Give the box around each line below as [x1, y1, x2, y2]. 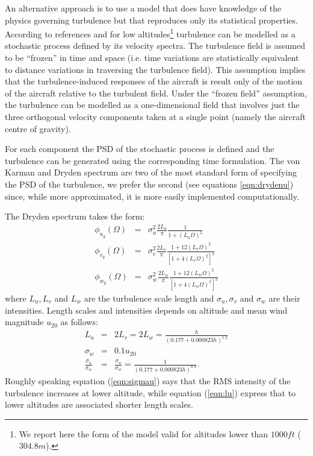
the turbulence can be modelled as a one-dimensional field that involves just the [5, 98, 300, 111]
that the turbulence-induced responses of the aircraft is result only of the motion [5, 75, 303, 87]
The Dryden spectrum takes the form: [5, 210, 145, 223]
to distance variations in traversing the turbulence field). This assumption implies [5, 63, 306, 75]
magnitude [5, 315, 44, 328]
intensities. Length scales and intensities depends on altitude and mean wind [5, 303, 288, 316]
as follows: [60, 315, 98, 328]
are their [268, 291, 300, 304]
